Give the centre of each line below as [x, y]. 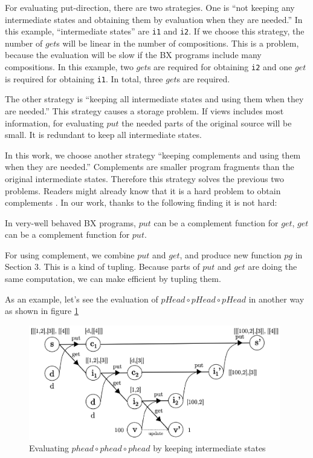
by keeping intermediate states [209, 448]
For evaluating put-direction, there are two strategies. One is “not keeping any [150, 7]
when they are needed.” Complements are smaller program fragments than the [150, 167]
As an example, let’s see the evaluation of [82, 299]
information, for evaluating [54, 123]
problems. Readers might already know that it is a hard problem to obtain [143, 190]
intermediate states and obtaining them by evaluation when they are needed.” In [154, 19]
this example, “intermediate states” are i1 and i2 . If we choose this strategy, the [155, 31]
